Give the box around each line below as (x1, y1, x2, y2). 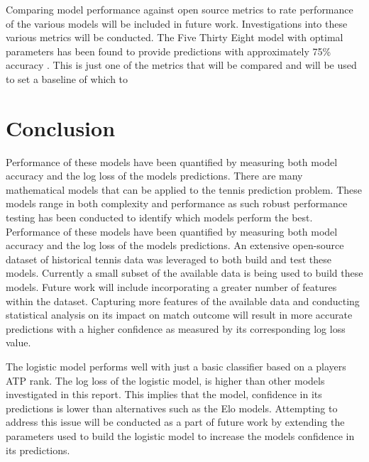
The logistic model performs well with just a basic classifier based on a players (6, 359, 346, 373)
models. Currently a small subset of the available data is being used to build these (6, 265, 363, 280)
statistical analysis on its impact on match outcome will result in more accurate (6, 307, 353, 322)
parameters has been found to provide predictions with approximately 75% (6, 43, 331, 58)
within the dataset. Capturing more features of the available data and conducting (6, 293, 360, 308)
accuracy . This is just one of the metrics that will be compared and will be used (6, 57, 357, 72)
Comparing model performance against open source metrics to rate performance (6, 2, 353, 16)
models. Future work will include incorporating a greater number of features (6, 280, 337, 295)
